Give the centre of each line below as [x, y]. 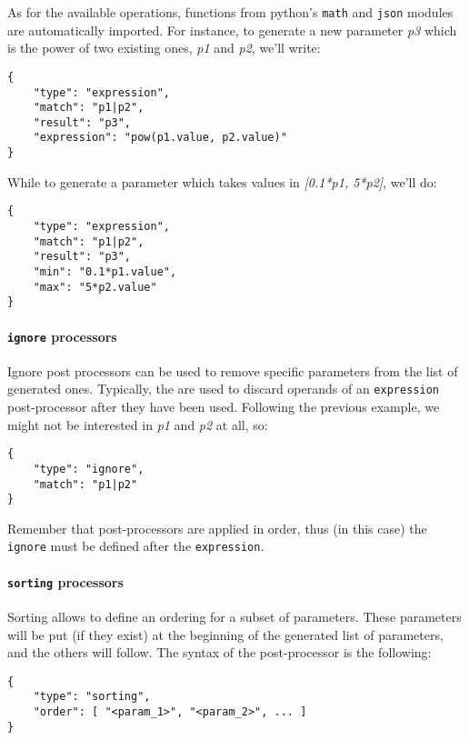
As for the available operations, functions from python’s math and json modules [230, 12]
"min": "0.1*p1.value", [105, 272]
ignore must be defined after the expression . [136, 546]
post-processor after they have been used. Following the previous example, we [224, 407]
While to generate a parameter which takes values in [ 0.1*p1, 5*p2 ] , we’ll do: [222, 181]
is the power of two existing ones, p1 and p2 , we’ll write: [164, 48]
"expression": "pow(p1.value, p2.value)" [160, 138]
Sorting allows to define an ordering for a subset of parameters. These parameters [234, 616]
